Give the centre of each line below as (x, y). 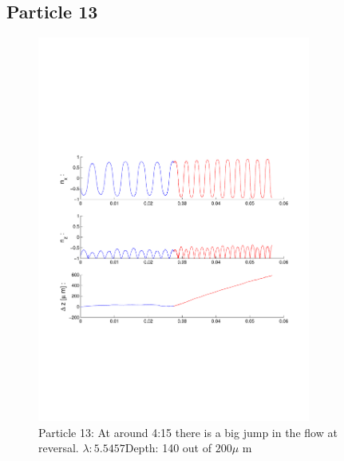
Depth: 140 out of (168, 448)
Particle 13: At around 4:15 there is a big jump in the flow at (188, 432)
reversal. (59, 448)
